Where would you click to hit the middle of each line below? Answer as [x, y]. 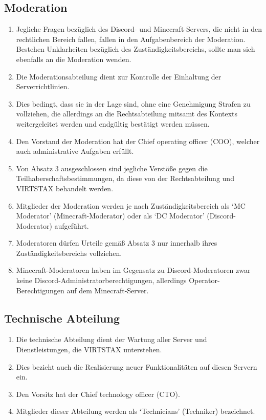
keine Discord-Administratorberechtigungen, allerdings [101, 280]
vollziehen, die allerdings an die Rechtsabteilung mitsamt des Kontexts [127, 114]
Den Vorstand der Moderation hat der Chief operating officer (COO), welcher [138, 141]
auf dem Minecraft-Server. [108, 290]
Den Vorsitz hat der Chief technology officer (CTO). [98, 394]
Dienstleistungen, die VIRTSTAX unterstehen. [89, 349]
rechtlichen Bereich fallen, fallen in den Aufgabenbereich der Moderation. [131, 39]
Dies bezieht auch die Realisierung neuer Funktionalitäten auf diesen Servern [137, 366]
